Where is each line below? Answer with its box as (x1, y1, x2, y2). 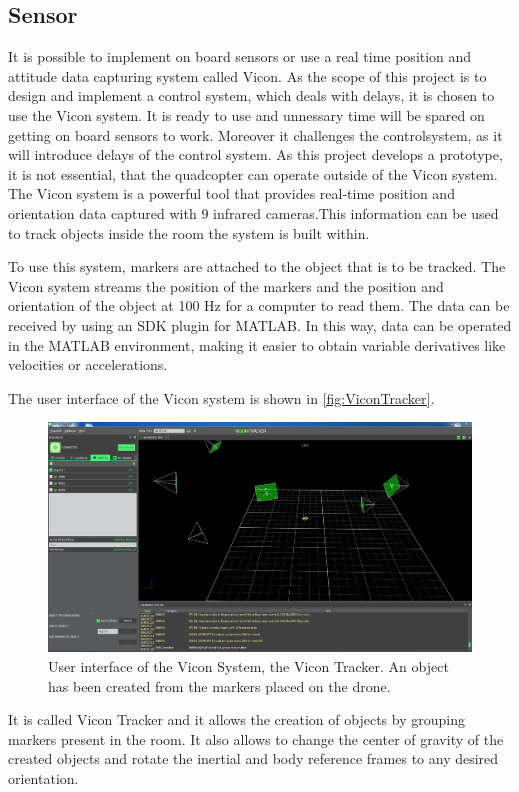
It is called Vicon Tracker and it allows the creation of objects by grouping (8, 709, 465, 730)
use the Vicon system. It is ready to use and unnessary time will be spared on (8, 104, 485, 125)
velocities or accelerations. (8, 354, 168, 375)
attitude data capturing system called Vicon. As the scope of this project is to (8, 65, 487, 86)
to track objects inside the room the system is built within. (8, 222, 370, 243)
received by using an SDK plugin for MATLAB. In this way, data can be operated (8, 314, 512, 335)
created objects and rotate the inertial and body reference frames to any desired (8, 748, 499, 769)
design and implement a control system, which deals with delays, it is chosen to (8, 85, 495, 106)
